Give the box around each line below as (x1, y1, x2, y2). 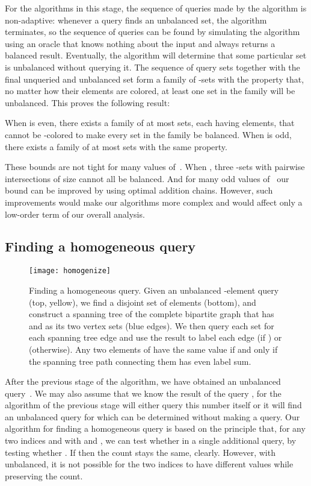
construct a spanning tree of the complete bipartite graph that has (29, 308, 274, 320)
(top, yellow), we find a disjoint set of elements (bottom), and (29, 295, 256, 308)
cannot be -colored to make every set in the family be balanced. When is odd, (5, 128, 292, 140)
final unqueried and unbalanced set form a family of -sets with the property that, (5, 72, 304, 85)
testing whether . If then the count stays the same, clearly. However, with (5, 446, 276, 458)
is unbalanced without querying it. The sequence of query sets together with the (5, 60, 300, 73)
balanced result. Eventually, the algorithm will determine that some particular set (5, 49, 307, 62)
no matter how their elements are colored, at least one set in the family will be (5, 84, 295, 97)
